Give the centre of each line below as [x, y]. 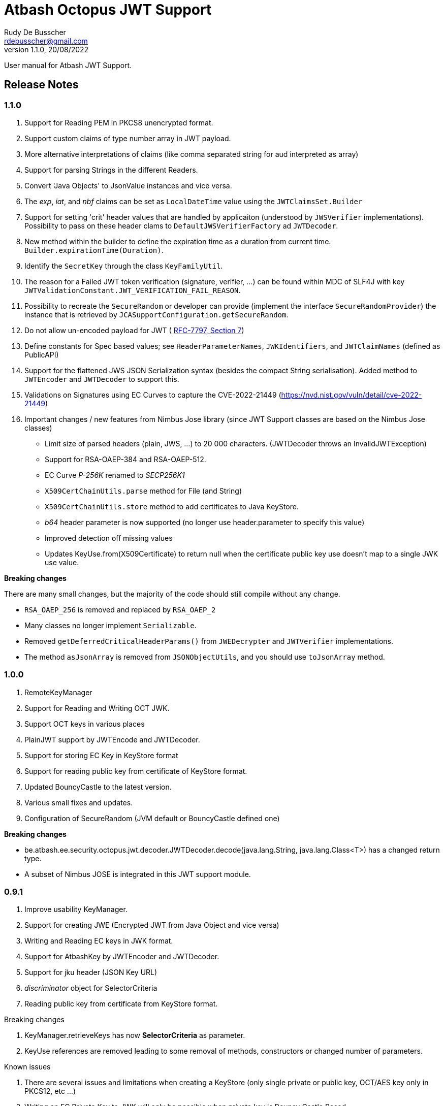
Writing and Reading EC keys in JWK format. [99, 941]
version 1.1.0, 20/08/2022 [46, 49]
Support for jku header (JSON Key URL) [91, 972]
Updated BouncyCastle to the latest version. [98, 787]
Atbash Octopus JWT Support [108, 10]
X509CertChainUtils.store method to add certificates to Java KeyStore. [172, 506]
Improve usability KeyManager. [76, 909]
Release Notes [41, 85]
